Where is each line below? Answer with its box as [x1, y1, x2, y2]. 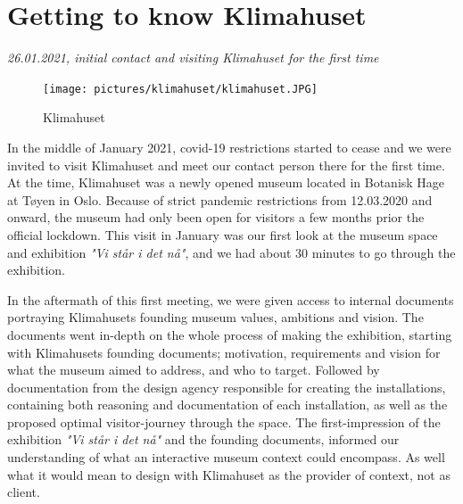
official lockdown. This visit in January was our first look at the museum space [7, 225, 438, 244]
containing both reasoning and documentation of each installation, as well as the [7, 395, 448, 414]
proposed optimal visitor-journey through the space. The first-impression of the [7, 412, 441, 431]
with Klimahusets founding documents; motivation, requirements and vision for [7, 343, 441, 361]
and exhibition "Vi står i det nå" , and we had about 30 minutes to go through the [7, 243, 456, 261]
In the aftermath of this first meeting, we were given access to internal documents [7, 290, 454, 309]
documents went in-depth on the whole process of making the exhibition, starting [7, 325, 452, 343]
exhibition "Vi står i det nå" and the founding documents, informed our [7, 430, 400, 449]
